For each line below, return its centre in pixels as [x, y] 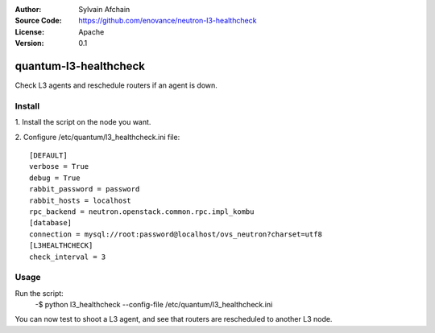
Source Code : [38, 21]
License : [29, 31]
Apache [91, 31]
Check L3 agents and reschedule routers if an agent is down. [116, 85]
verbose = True [59, 166]
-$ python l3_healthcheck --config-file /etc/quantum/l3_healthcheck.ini [154, 305]
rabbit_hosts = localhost [81, 200]
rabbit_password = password [85, 189]
